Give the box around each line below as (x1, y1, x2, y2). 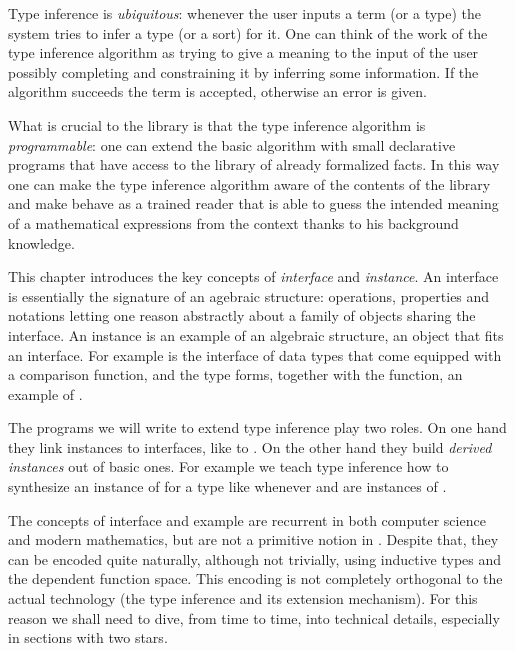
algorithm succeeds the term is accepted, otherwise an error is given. (8, 81, 428, 102)
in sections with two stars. (8, 627, 168, 648)
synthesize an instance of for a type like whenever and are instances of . (8, 476, 447, 497)
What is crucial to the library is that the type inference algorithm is (8, 114, 426, 135)
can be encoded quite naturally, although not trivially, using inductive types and (8, 548, 502, 569)
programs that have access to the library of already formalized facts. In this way (8, 154, 500, 175)
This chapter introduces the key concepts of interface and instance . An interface (8, 266, 499, 287)
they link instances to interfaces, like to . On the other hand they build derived (8, 436, 492, 457)
